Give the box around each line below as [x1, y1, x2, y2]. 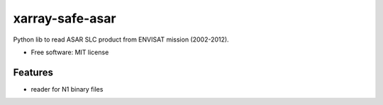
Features [13, 66, 53, 78]
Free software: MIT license [30, 48, 109, 56]
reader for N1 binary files [30, 85, 104, 93]
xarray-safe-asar [13, 11, 116, 26]
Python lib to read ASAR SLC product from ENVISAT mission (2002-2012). [13, 35, 230, 44]
